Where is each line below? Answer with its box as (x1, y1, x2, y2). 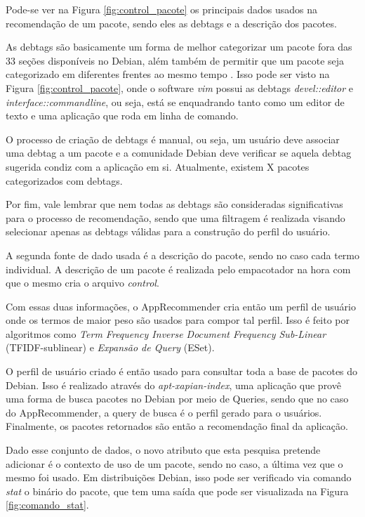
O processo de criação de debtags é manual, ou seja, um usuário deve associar (6, 131, 340, 146)
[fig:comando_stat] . (6, 497, 89, 512)
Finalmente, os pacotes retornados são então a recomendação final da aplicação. (6, 419, 348, 433)
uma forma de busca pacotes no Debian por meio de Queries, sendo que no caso (6, 391, 349, 406)
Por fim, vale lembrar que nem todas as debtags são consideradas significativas (6, 197, 343, 211)
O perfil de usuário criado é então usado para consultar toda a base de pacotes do (6, 364, 358, 379)
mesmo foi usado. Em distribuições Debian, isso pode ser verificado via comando (6, 470, 352, 485)
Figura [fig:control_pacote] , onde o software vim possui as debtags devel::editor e (6, 80, 354, 95)
